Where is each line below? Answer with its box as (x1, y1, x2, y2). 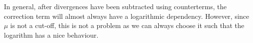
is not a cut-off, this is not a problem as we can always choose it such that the (10, 20, 244, 30)
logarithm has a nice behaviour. (4, 29, 99, 40)
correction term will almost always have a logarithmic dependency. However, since (4, 11, 250, 21)
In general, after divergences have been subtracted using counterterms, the (4, 1, 227, 11)
